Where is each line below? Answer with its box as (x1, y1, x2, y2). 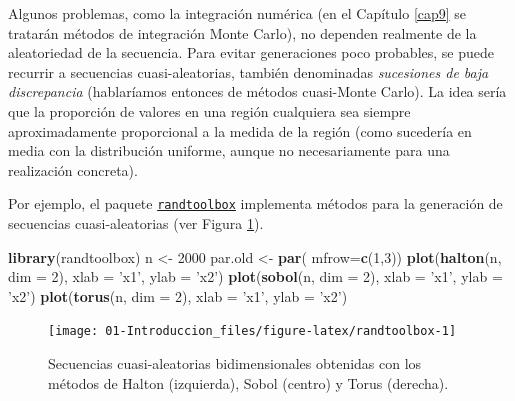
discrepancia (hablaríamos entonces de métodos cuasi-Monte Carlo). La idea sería (8, 81, 507, 102)
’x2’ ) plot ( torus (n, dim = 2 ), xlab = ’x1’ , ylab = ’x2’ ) (8, 285, 348, 306)
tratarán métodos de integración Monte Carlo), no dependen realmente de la (8, 22, 477, 43)
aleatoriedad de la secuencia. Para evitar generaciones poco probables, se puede (8, 42, 495, 63)
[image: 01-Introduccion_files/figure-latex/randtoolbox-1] (48, 324, 457, 339)
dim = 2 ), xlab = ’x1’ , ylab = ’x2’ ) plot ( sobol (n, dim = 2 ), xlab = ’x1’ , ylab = (8, 266, 503, 287)
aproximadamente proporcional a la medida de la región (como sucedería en (8, 120, 472, 141)
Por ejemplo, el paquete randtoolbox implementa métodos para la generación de (8, 193, 503, 214)
